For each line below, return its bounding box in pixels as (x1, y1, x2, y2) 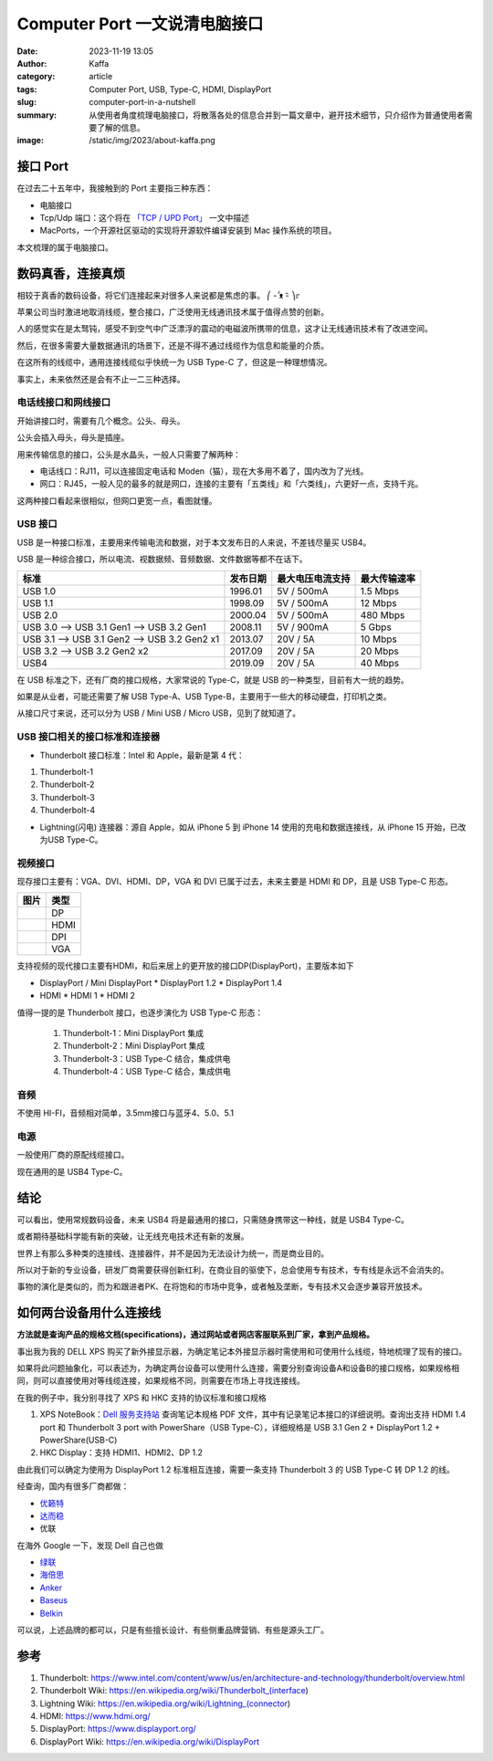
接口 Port (16, 159, 68, 174)
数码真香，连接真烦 (16, 266, 125, 281)
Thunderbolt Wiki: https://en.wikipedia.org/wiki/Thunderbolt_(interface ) (39, 1685, 309, 1696)
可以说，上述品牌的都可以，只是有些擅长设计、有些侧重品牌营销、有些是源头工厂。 (16, 1625, 329, 1636)
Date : (16, 46, 38, 57)
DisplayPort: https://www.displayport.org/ (39, 1724, 196, 1735)
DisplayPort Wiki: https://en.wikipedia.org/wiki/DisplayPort (39, 1735, 260, 1747)
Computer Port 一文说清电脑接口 (16, 14, 264, 34)
